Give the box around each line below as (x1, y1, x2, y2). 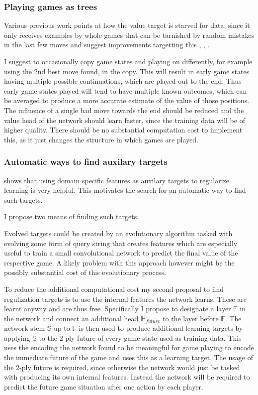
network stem (4, 323, 45, 333)
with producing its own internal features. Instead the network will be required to (4, 372, 250, 382)
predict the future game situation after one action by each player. (4, 381, 203, 392)
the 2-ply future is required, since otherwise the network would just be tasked (4, 362, 240, 372)
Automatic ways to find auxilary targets (4, 155, 168, 168)
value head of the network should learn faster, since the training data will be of (4, 115, 245, 125)
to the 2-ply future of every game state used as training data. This (39, 332, 242, 343)
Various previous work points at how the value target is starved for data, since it (4, 20, 250, 30)
